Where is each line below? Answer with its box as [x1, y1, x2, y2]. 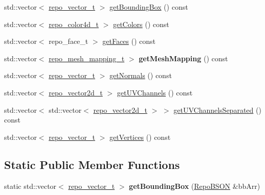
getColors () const [113, 18, 169, 29]
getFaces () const [102, 36, 156, 46]
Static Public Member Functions [4, 156, 180, 172]
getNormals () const [109, 70, 172, 81]
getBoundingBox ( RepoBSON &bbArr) [129, 180, 260, 191]
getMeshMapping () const [139, 53, 228, 63]
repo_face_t [49, 36, 89, 46]
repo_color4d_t [49, 18, 99, 29]
